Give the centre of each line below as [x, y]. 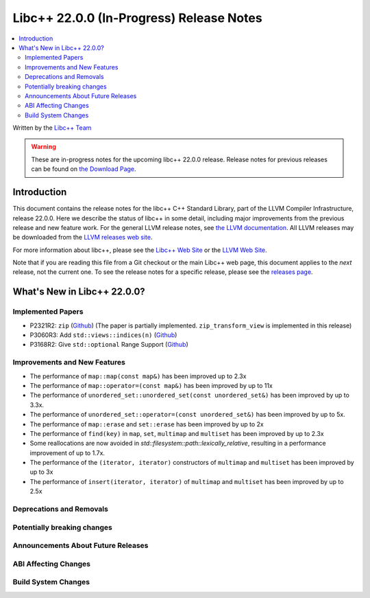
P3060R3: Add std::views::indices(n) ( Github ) [103, 335]
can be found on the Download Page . [84, 169]
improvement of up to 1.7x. [67, 452]
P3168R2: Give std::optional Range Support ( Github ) [109, 345]
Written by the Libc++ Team [52, 128]
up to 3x [41, 472]
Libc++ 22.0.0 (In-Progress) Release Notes [138, 18]
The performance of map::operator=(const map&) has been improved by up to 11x [151, 385]
